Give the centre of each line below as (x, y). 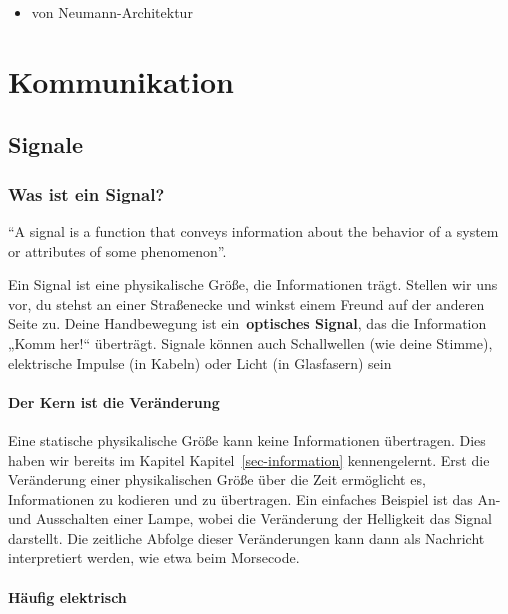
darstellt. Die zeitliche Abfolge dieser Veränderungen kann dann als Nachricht (246, 537)
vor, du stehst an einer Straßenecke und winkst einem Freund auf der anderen (246, 303)
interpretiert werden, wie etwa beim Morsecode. (154, 557)
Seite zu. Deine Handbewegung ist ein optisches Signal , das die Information (247, 323)
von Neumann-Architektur (112, 12)
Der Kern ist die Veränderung (114, 401)
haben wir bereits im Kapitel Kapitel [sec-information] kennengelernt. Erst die (249, 459)
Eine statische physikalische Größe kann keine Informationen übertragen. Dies (247, 439)
